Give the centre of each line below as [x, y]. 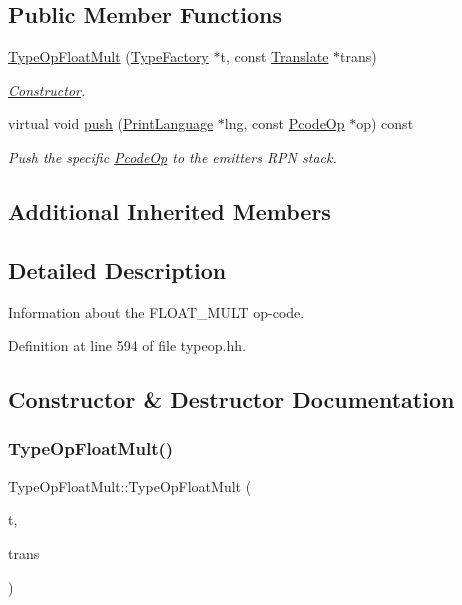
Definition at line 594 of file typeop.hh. [127, 345]
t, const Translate [274, 56]
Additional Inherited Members [169, 210]
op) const [385, 123]
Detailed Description [117, 269]
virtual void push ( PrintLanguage [111, 123]
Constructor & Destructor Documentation [231, 399]
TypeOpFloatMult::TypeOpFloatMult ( [130, 485]
